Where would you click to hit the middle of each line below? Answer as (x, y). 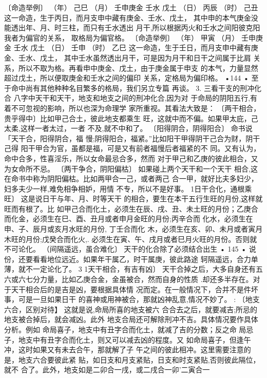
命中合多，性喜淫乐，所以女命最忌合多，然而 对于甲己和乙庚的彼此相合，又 (131, 158)
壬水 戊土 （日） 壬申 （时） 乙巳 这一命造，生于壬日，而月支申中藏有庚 (136, 48)
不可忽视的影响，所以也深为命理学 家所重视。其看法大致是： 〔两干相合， (136, 108)
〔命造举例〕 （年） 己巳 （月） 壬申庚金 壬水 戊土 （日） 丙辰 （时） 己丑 (131, 7)
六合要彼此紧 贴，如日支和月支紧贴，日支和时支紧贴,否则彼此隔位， (146, 359)
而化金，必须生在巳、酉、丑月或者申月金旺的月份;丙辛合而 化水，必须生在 (129, 219)
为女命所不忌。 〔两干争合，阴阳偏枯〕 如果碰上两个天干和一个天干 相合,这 (131, 168)
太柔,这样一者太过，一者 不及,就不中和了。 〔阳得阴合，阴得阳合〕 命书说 (128, 128)
